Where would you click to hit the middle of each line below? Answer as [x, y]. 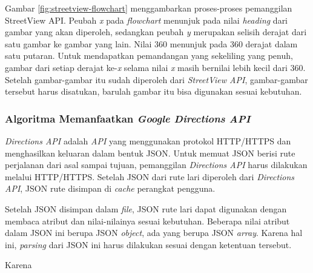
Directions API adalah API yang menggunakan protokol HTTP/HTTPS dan [148, 140]
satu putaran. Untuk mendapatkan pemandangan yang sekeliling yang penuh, [149, 56]
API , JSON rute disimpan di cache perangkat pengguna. [110, 188]
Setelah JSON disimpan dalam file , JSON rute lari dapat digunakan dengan [146, 208]
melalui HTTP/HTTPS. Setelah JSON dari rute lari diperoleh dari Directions [150, 176]
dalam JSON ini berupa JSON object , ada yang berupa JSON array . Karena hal [154, 233]
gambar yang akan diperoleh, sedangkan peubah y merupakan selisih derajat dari [156, 32]
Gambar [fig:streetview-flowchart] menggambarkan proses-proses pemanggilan [149, 8]
